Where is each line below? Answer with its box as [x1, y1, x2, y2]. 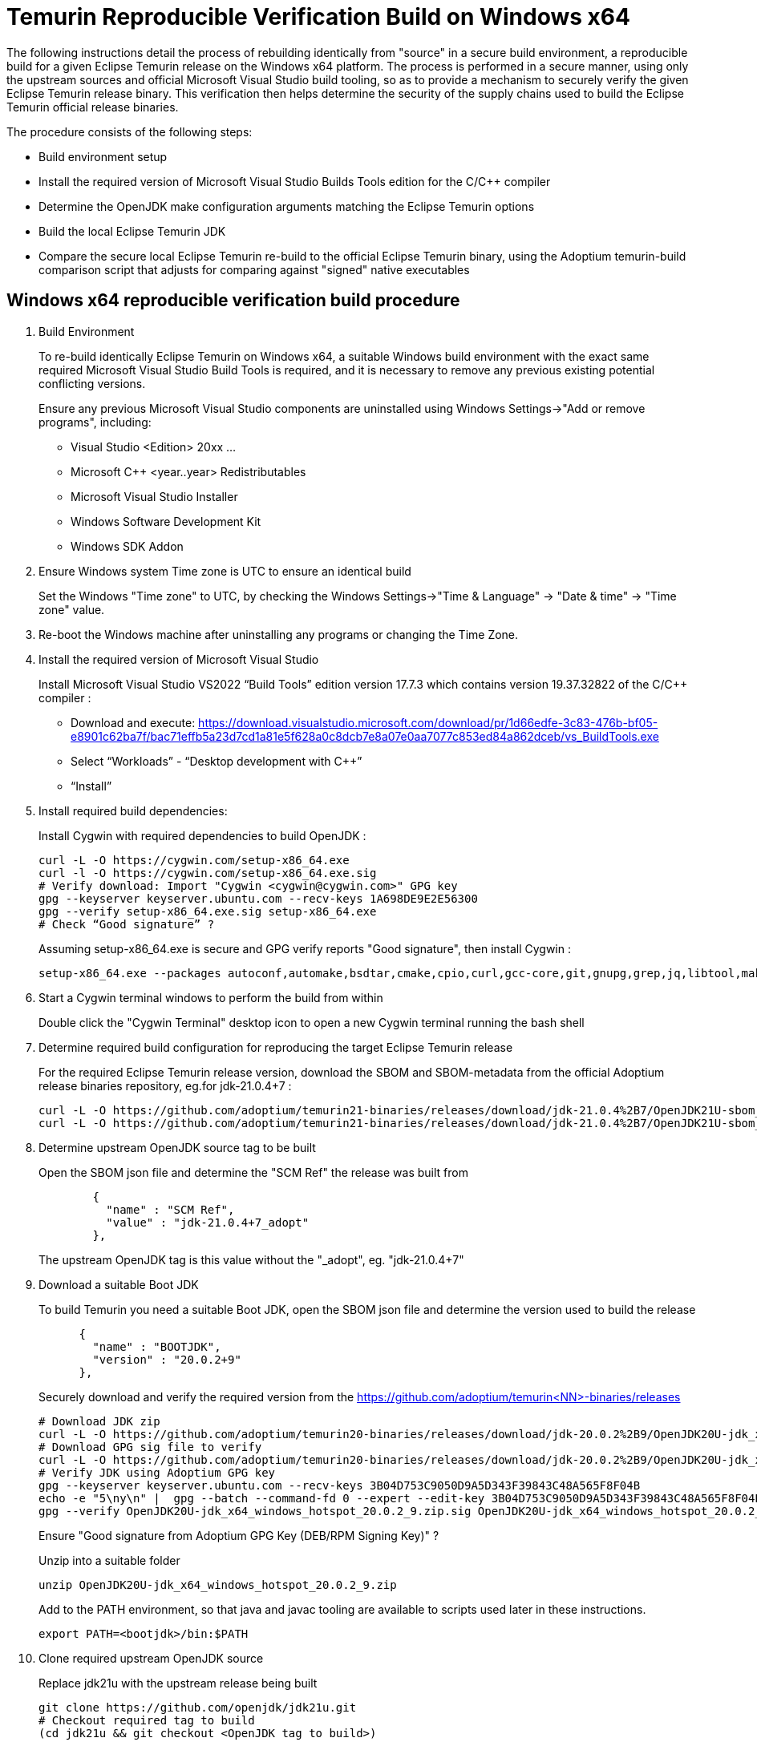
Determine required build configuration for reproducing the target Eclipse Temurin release [38, 1040, 513, 1054]
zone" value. [38, 602, 105, 616]
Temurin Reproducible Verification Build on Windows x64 [6, 3, 630, 30]
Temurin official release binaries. [6, 99, 179, 114]
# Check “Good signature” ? [38, 917, 215, 931]
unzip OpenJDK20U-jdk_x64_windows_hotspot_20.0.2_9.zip [38, 1578, 397, 1591]
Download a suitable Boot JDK [38, 1277, 199, 1291]
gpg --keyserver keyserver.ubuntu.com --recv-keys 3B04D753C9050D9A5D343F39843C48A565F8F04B [38, 1478, 641, 1492]
